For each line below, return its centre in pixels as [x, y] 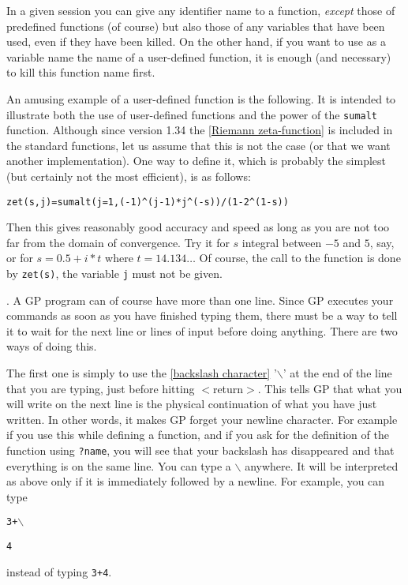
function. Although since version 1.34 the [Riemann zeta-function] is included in [200, 130]
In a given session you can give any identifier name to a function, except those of [201, 10]
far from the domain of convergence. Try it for [118, 242]
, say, [382, 242]
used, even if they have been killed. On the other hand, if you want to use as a [196, 41]
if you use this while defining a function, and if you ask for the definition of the [198, 435]
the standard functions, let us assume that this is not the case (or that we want [198, 145]
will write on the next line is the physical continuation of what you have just [192, 404]
